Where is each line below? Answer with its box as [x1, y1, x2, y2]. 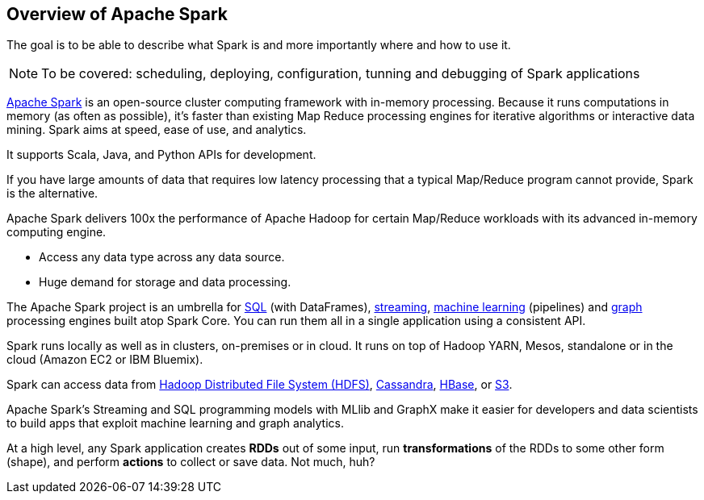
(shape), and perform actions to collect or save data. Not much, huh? [6, 455, 375, 469]
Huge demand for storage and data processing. [39, 275, 291, 290]
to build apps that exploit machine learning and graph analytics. [6, 416, 344, 431]
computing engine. [6, 225, 107, 240]
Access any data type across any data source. [39, 250, 285, 265]
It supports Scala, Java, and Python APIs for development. [6, 148, 316, 162]
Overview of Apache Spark [6, 4, 228, 24]
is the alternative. [6, 186, 98, 201]
